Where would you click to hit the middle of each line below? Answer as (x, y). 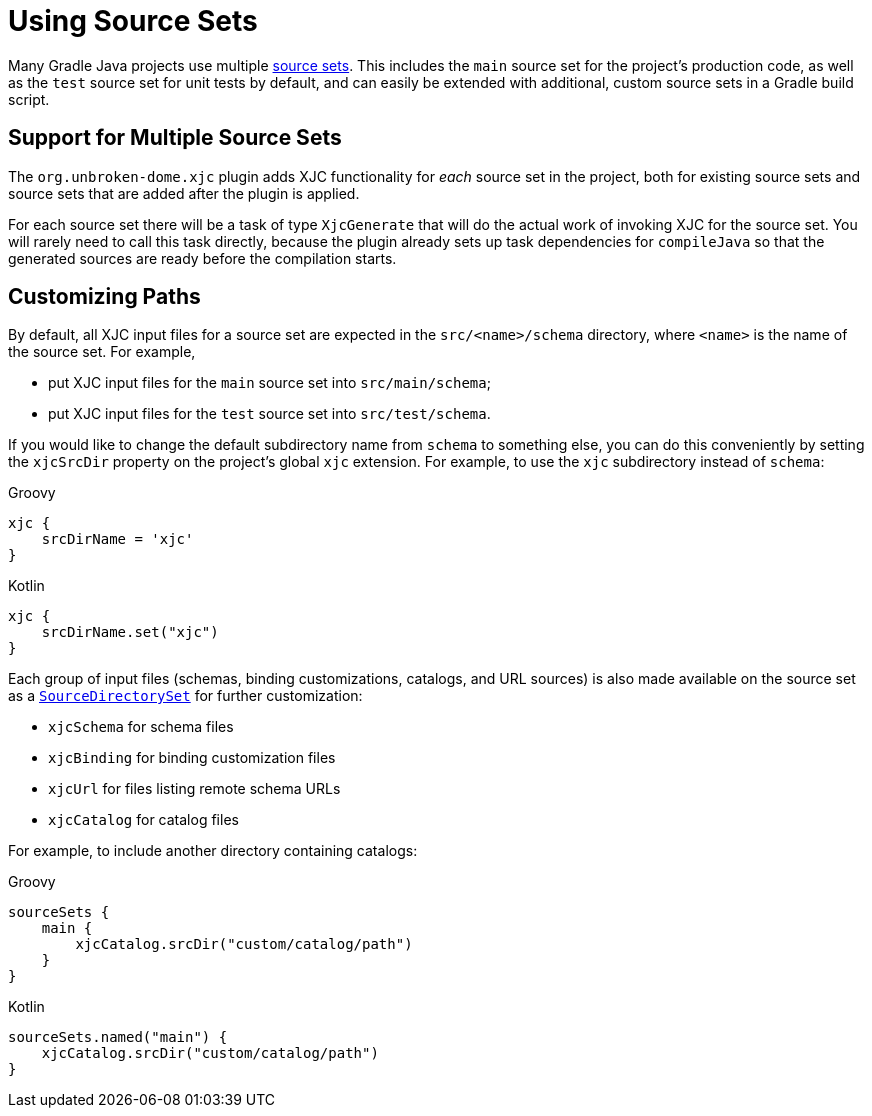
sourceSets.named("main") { (118, 1037)
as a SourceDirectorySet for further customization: (185, 696)
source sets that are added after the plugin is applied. (184, 193)
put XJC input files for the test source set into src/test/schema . (269, 414)
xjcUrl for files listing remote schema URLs (194, 789)
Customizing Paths (104, 297)
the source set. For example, (102, 352)
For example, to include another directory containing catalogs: (213, 851)
